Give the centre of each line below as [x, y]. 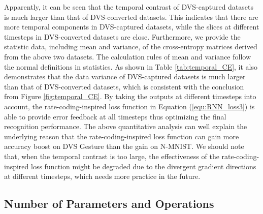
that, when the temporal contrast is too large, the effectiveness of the [112, 156]
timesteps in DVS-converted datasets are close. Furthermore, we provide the [122, 36]
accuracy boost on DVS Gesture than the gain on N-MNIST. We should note [124, 146]
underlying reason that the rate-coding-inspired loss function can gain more [122, 136]
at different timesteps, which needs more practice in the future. [102, 176]
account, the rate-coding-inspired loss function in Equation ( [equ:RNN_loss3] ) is [129, 106]
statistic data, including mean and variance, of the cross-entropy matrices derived [131, 47]
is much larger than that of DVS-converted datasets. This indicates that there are [131, 17]
